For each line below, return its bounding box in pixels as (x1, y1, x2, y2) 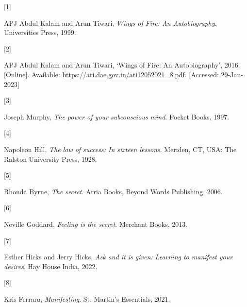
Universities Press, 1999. (4, 27, 76, 37)
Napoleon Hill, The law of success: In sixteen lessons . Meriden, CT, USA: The (4, 144, 237, 154)
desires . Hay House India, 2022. (4, 261, 98, 271)
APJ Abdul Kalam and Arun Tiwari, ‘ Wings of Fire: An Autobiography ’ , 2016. (4, 60, 240, 70)
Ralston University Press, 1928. (4, 153, 97, 164)
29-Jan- (221, 69, 243, 79)
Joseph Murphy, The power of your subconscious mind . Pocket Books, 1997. (4, 111, 230, 121)
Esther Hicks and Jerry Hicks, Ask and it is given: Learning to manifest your (4, 252, 233, 262)
